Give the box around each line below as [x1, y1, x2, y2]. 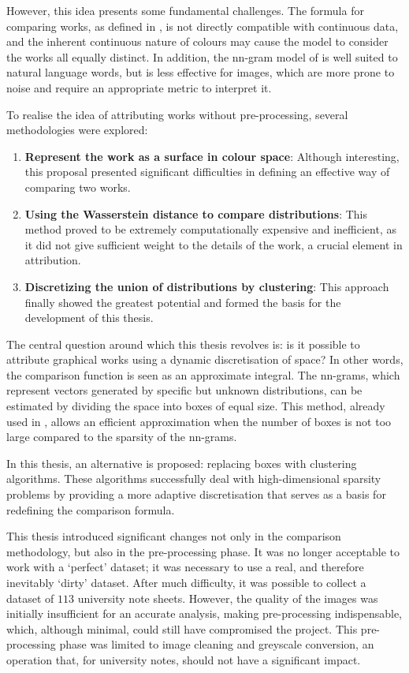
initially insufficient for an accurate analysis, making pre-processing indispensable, [6, 605, 403, 622]
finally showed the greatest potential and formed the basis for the [24, 294, 341, 310]
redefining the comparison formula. [6, 501, 175, 518]
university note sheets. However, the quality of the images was [77, 589, 378, 606]
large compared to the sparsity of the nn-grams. [6, 428, 237, 445]
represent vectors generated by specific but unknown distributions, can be [6, 382, 363, 398]
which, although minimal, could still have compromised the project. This [6, 620, 358, 637]
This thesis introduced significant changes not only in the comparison [6, 528, 341, 544]
